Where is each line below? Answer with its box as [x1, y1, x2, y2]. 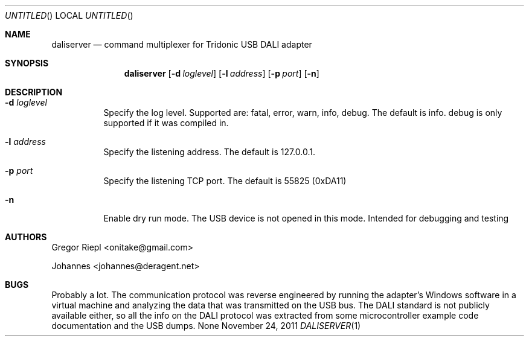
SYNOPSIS [5, 58, 49, 68]
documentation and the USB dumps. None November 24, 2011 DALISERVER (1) [51, 320, 361, 331]
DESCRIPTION [5, 87, 63, 97]
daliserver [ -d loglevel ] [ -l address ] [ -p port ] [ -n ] [124, 68, 319, 78]
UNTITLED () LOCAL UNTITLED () [5, 10, 133, 21]
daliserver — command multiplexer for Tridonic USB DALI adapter [51, 39, 312, 49]
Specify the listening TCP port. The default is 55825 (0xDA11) [103, 176, 347, 186]
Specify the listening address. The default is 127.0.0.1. [103, 147, 315, 157]
